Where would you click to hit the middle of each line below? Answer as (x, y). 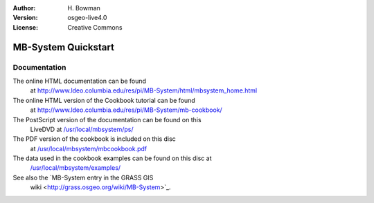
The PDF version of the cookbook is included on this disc (94, 139)
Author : (24, 8)
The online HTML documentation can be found (80, 81)
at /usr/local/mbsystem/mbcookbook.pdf (89, 148)
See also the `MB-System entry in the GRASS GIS (83, 177)
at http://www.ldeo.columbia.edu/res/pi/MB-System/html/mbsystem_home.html (144, 90)
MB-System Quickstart (63, 47)
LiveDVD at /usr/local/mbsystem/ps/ (82, 129)
